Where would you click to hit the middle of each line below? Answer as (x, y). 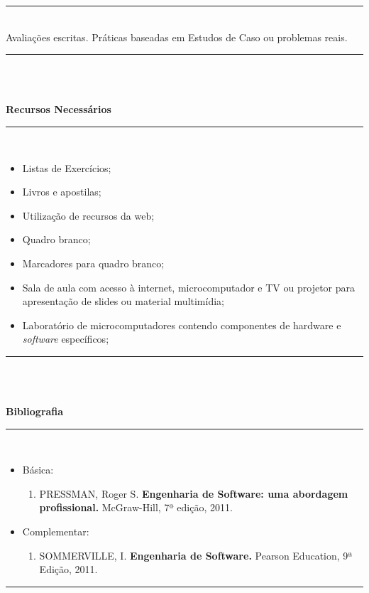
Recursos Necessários (59, 109)
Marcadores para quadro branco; (93, 263)
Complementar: (56, 531)
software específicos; (66, 339)
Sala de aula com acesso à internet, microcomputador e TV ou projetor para (188, 287)
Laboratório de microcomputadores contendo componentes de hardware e (182, 325)
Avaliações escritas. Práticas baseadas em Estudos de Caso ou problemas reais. (177, 37)
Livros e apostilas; (62, 192)
